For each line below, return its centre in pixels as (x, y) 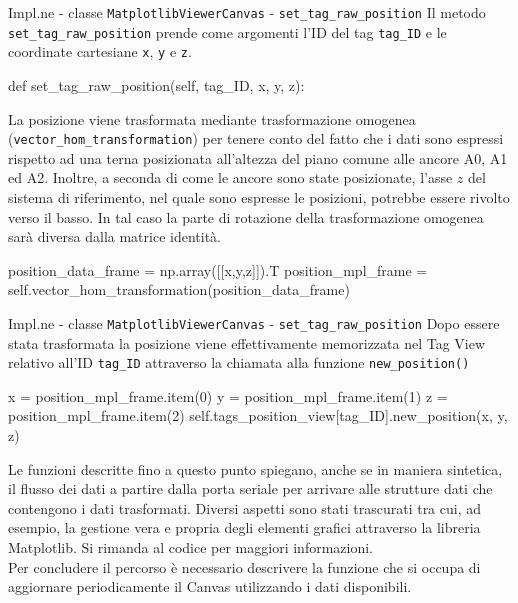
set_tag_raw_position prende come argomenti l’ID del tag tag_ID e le (227, 31)
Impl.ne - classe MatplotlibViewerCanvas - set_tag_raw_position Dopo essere (254, 322)
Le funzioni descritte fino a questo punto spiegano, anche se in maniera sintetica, (255, 468)
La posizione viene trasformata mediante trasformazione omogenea (212, 118)
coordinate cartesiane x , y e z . (100, 51)
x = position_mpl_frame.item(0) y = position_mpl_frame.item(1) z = (228, 395)
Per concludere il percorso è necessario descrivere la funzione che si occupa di (244, 566)
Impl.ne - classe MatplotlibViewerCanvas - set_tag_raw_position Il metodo (247, 12)
